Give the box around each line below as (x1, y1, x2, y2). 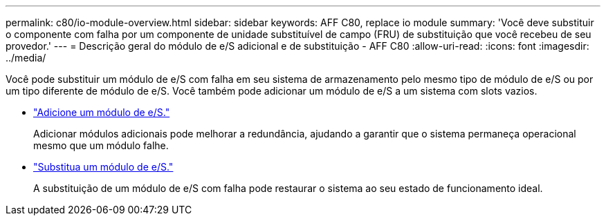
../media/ (6, 52, 46, 64)
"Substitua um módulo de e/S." (33, 161, 174, 173)
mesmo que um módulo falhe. (33, 140, 169, 151)
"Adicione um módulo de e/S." (33, 106, 170, 118)
